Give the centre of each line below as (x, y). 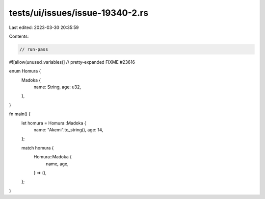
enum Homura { (25, 71)
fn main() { (20, 114)
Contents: (19, 36)
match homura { (38, 148)
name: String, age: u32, (57, 87)
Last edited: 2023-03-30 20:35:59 (44, 27)
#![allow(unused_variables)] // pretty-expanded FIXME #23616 (72, 62)
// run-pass (34, 49)
